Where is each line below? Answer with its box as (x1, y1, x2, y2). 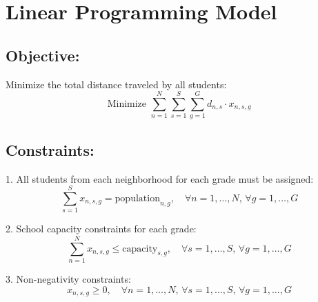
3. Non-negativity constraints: (6, 271, 131, 285)
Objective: (6, 44, 80, 66)
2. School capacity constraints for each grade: (6, 221, 197, 236)
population (115, 193, 160, 203)
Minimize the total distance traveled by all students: (6, 77, 227, 91)
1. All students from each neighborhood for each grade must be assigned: (6, 171, 314, 185)
